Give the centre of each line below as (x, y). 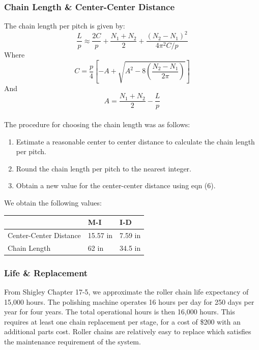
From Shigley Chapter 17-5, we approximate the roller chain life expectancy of (126, 292)
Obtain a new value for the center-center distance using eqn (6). (116, 185)
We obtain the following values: (53, 202)
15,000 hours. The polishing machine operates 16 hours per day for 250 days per (129, 301)
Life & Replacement (46, 272)
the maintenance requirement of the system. (73, 342)
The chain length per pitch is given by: (65, 26)
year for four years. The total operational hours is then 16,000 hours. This (120, 312)
